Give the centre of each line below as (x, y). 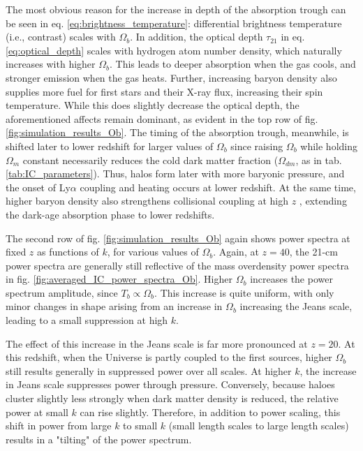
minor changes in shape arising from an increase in (114, 306)
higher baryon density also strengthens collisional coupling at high (147, 201)
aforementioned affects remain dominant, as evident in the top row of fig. (162, 118)
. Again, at (236, 252)
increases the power (291, 279)
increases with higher (51, 64)
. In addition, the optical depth (197, 37)
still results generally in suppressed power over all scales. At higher (149, 370)
